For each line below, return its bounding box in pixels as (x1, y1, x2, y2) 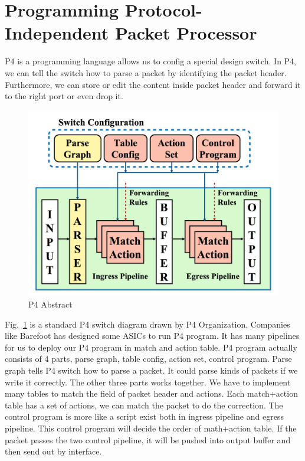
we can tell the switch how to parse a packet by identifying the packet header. (5, 66, 287, 79)
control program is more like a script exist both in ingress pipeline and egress (5, 410, 284, 423)
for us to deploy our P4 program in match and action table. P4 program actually (5, 341, 297, 353)
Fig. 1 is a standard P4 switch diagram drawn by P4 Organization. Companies (5, 318, 290, 330)
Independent (5, 21, 109, 45)
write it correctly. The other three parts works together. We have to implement (5, 375, 291, 388)
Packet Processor (115, 21, 257, 45)
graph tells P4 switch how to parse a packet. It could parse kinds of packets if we (5, 364, 298, 376)
